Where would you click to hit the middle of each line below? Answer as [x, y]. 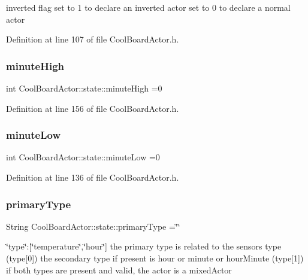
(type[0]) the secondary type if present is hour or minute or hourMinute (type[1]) [155, 258]
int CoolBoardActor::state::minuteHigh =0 [84, 88]
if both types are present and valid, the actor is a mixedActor [119, 270]
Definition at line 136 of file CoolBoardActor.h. [93, 177]
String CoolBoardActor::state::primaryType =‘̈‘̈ [93, 226]
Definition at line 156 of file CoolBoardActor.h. [93, 108]
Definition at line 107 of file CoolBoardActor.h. [93, 39]
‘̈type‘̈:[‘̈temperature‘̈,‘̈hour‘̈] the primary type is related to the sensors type [144, 246]
